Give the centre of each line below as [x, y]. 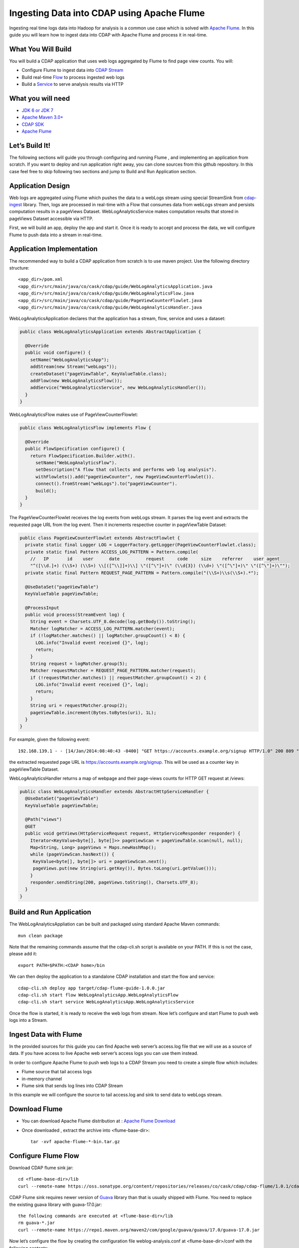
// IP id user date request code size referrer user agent [155, 559]
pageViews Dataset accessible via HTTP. [51, 218]
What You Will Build [40, 49]
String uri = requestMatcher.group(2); [79, 706]
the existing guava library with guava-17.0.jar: [56, 1204]
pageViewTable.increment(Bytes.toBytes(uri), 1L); [93, 712]
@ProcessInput [42, 608]
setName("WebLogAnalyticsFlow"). [76, 463]
